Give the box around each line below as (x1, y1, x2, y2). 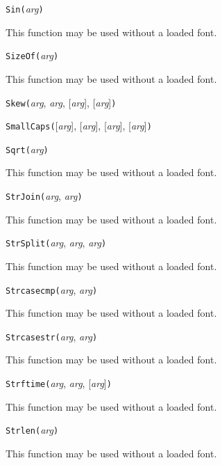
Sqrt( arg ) (6, 141, 49, 156)
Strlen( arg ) (6, 423, 59, 437)
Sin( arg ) (6, 1, 44, 15)
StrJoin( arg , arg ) (6, 189, 83, 203)
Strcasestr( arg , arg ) (6, 329, 98, 343)
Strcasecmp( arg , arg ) (6, 282, 98, 297)
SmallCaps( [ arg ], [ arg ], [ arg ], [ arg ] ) (6, 118, 152, 133)
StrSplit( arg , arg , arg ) (6, 235, 107, 250)
